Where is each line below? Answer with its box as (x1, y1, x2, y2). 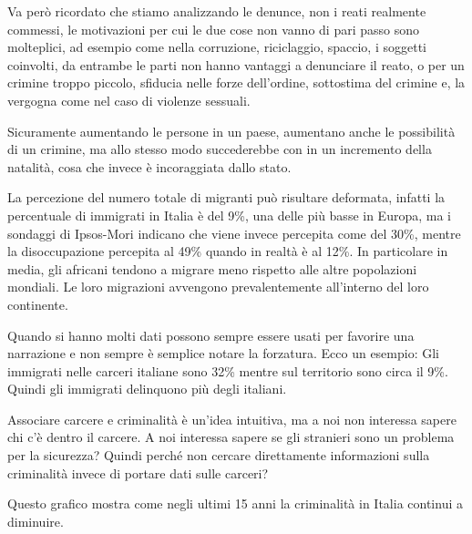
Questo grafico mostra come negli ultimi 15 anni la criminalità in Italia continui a (7, 494, 463, 513)
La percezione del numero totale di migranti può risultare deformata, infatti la (7, 188, 446, 207)
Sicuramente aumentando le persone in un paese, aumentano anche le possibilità (7, 121, 456, 140)
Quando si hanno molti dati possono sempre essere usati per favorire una (7, 325, 415, 344)
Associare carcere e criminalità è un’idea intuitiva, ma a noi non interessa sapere (7, 409, 457, 428)
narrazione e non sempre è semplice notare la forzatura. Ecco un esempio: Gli (7, 344, 439, 363)
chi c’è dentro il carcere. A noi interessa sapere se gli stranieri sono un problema (7, 427, 455, 447)
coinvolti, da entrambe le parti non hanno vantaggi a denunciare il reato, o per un (7, 55, 465, 74)
